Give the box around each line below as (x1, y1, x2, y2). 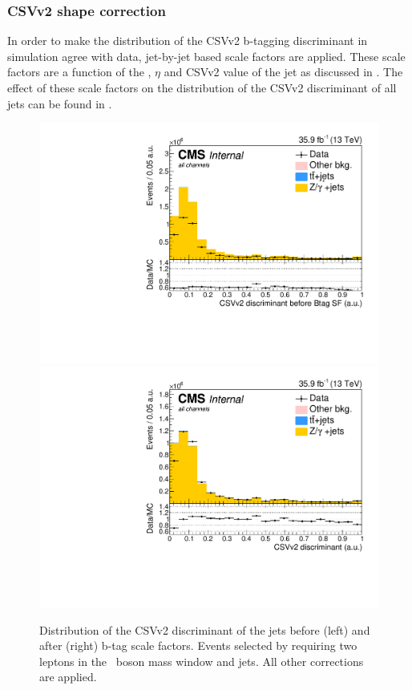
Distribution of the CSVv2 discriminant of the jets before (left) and (39, 621, 370, 638)
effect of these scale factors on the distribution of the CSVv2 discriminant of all (7, 79, 397, 95)
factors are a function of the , (7, 63, 151, 80)
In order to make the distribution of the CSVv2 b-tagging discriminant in (7, 32, 368, 49)
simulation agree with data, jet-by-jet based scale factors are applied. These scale (7, 47, 406, 64)
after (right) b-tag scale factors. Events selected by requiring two (39, 637, 357, 654)
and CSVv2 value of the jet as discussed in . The (164, 63, 403, 80)
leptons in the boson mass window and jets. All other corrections (39, 652, 364, 669)
